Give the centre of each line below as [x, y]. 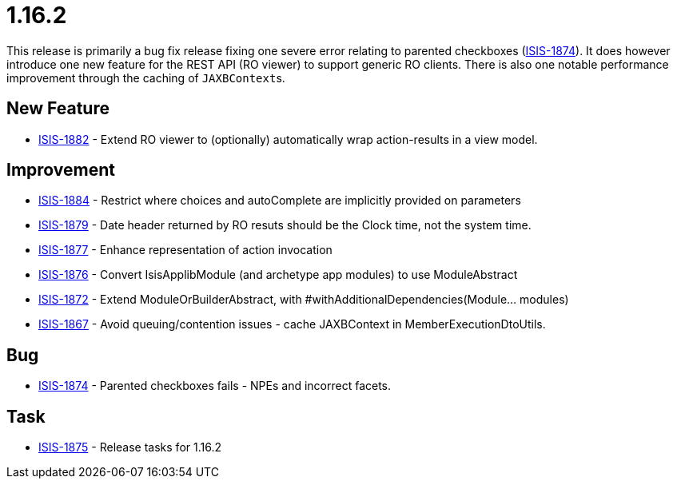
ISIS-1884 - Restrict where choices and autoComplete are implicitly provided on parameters [280, 201]
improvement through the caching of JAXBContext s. [146, 78]
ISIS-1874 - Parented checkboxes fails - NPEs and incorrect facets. [215, 386]
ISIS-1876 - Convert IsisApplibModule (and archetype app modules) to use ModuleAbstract [278, 275]
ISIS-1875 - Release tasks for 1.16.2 [130, 447]
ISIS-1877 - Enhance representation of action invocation [185, 250]
